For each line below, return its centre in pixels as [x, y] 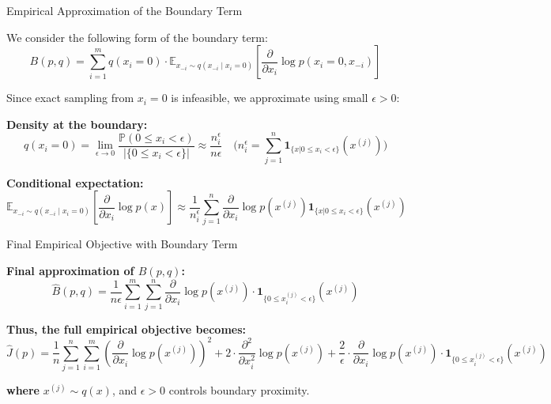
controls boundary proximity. [239, 390]
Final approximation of [70, 271]
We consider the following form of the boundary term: [137, 37]
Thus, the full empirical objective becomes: [126, 328]
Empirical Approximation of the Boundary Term [125, 10]
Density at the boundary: [77, 124]
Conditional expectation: [75, 182]
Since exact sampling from [70, 98]
